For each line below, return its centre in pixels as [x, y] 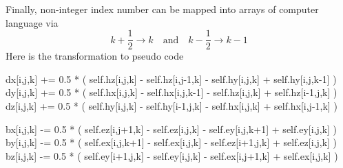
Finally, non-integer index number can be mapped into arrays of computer [162, 9]
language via [32, 22]
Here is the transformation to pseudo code [95, 56]
